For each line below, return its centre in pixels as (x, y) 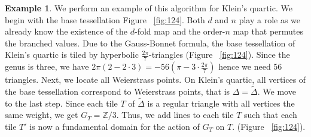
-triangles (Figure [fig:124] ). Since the (219, 55)
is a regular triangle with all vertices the (221, 103)
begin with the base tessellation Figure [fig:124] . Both (105, 19)
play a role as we (270, 19)
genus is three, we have (47, 66)
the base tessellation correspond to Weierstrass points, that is (118, 91)
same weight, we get (42, 115)
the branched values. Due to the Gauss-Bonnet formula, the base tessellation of (150, 43)
